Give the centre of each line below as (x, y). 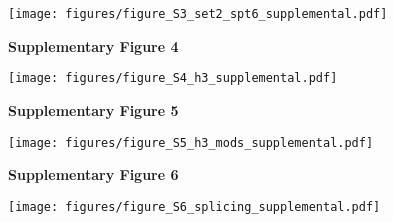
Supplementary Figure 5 (93, 109)
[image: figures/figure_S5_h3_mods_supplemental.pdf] (191, 142)
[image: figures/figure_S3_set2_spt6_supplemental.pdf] (198, 14)
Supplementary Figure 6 (93, 174)
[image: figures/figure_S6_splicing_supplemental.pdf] (194, 206)
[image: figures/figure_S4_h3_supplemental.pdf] (173, 78)
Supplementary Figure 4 (93, 45)
